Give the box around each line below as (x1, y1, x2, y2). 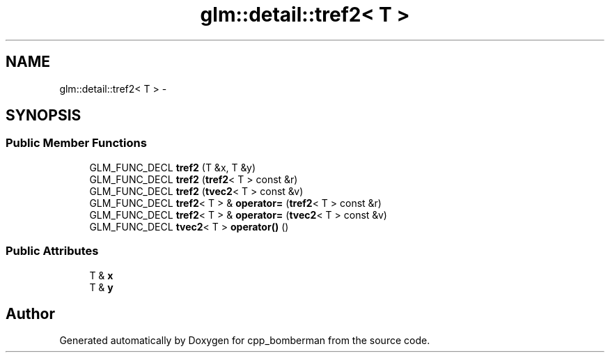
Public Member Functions (6, 136, 147, 150)
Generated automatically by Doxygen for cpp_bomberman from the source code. (59, 334, 430, 347)
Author (6, 304, 55, 322)
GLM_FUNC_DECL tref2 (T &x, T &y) (89, 161, 256, 173)
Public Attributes (6, 244, 99, 258)
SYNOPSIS (6, 107, 81, 125)
